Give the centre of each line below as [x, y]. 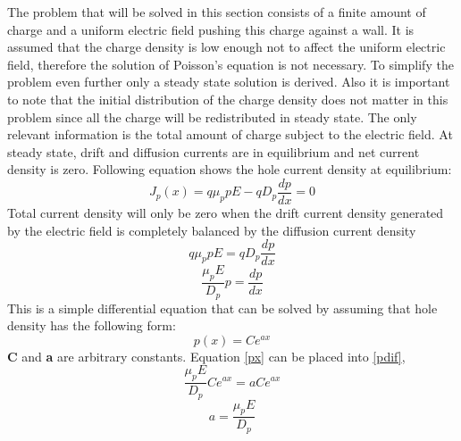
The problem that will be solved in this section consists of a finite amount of [217, 12]
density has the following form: [92, 325]
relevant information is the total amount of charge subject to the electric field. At [230, 134]
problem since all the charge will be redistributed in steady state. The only [212, 116]
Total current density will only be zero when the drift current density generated [226, 212]
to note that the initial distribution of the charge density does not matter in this [228, 99]
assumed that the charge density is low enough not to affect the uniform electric [226, 47]
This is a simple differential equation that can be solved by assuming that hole [222, 308]
